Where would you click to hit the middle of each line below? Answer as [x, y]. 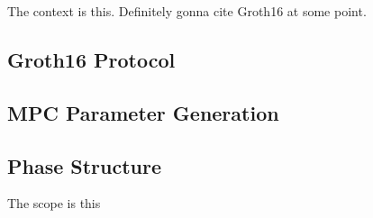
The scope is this [54, 203]
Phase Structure [85, 165]
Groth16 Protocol [91, 59]
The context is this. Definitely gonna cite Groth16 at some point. [187, 11]
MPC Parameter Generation [143, 112]
